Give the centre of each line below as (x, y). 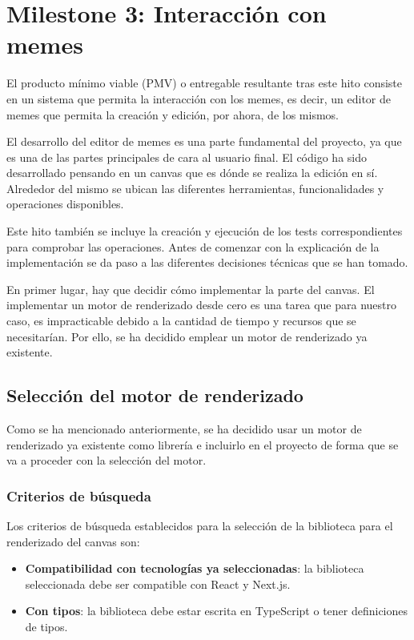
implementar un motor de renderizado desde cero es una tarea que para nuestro (202, 305)
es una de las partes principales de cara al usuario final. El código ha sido (187, 157)
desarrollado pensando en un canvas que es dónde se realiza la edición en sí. (192, 173)
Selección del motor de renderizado (155, 395)
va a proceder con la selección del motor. (107, 460)
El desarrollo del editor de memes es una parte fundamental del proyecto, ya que (204, 141)
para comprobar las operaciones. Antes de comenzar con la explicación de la (193, 246)
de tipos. (46, 626)
